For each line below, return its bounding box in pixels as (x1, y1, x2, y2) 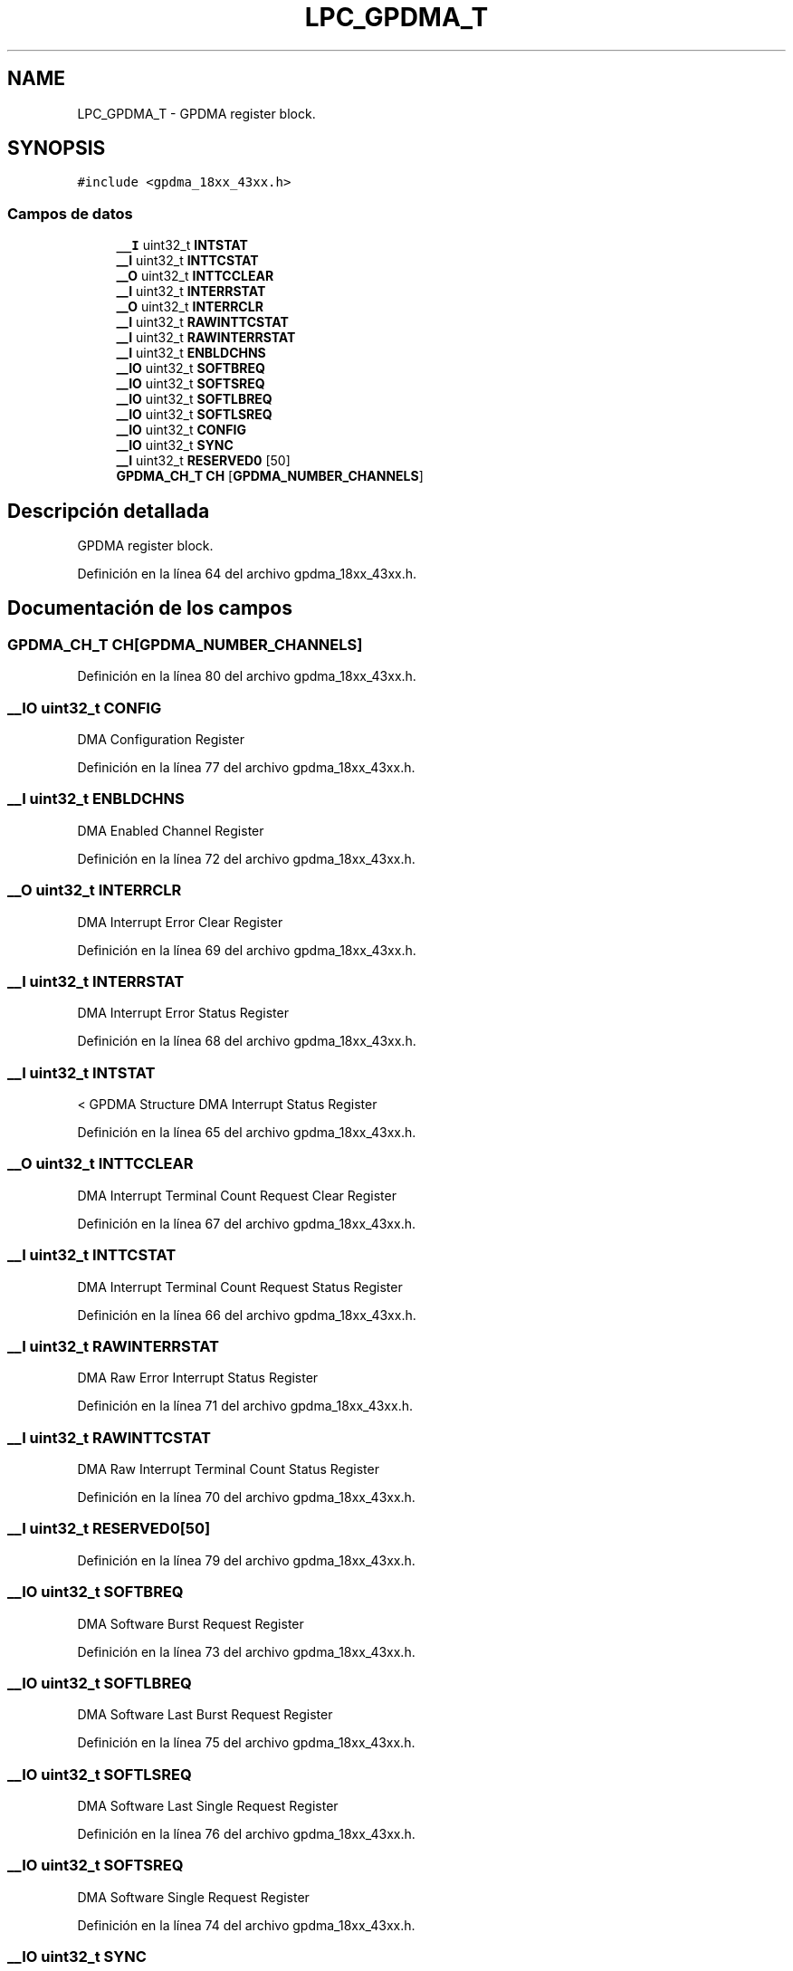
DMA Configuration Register (77, 732, 244, 747)
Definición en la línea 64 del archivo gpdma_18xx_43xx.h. (77, 566, 417, 582)
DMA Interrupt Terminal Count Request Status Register (77, 1278, 403, 1295)
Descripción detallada (7, 499, 210, 522)
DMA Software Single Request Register (77, 1889, 310, 1905)
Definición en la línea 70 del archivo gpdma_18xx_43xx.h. (77, 1489, 416, 1505)
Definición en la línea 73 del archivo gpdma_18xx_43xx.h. (77, 1643, 416, 1660)
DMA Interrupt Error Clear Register (77, 914, 283, 930)
